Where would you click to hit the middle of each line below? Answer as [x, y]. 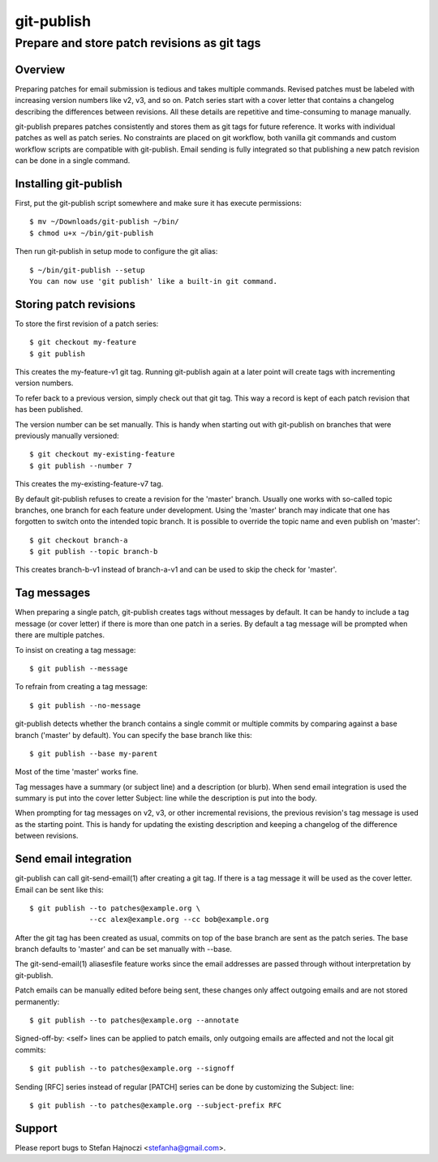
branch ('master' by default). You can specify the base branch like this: [134, 735]
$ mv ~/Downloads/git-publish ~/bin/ [105, 222]
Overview [40, 69]
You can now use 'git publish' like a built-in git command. [153, 281]
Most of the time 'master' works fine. [77, 772]
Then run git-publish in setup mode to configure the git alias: [116, 251]
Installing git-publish [69, 184]
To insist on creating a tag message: [75, 650]
